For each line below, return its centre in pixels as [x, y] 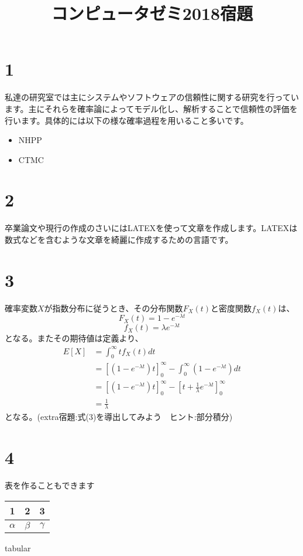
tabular [18, 547]
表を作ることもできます [50, 485]
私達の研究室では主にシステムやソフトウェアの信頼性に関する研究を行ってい [152, 97]
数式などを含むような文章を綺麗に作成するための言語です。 [119, 239]
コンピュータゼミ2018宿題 [152, 13]
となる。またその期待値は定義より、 [74, 338]
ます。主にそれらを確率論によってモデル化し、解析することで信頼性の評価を [151, 108]
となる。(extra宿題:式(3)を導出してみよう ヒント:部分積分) [119, 417]
